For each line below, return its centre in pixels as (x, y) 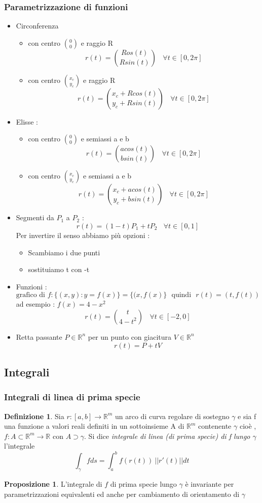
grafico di (31, 295)
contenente (215, 426)
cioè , (248, 426)
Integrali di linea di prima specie (72, 397)
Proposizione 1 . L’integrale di (53, 484)
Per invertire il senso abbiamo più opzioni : (83, 235)
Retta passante (39, 336)
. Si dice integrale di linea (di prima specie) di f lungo (167, 436)
